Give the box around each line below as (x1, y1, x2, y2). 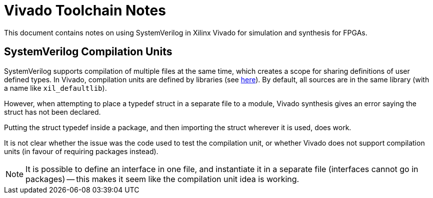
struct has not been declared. (4, 107, 101, 116)
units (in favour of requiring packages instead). (4, 147, 158, 156)
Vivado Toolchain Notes (4, 2, 166, 19)
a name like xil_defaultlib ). (4, 83, 107, 92)
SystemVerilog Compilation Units (4, 45, 172, 58)
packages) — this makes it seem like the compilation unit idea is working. (25, 174, 299, 184)
